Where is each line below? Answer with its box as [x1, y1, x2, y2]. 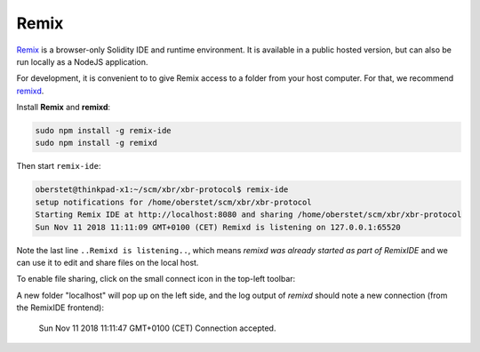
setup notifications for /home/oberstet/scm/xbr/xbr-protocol [35, 196, 312, 207]
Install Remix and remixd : [16, 102, 111, 113]
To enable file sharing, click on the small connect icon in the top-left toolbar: [16, 274, 296, 284]
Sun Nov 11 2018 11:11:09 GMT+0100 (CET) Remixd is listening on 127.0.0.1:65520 [35, 222, 402, 232]
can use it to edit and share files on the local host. [16, 258, 199, 268]
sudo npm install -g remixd [35, 138, 157, 148]
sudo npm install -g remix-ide [35, 125, 172, 136]
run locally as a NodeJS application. [16, 56, 148, 67]
